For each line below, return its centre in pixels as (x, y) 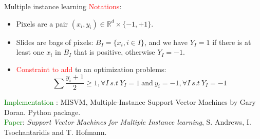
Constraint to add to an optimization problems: (91, 69)
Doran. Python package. (42, 112)
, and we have (166, 42)
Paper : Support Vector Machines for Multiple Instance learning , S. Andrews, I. (128, 122)
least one (30, 52)
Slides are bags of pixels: (55, 42)
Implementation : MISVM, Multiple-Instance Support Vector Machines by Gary (130, 102)
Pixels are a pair (42, 23)
